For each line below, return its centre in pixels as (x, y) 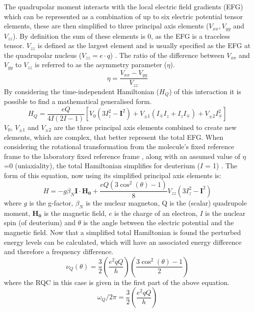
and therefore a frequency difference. (59, 251)
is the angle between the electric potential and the (158, 222)
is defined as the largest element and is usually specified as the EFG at (144, 45)
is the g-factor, (51, 202)
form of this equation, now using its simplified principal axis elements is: (113, 175)
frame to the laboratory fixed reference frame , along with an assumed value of (122, 156)
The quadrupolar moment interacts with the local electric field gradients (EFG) (124, 6)
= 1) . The (221, 166)
